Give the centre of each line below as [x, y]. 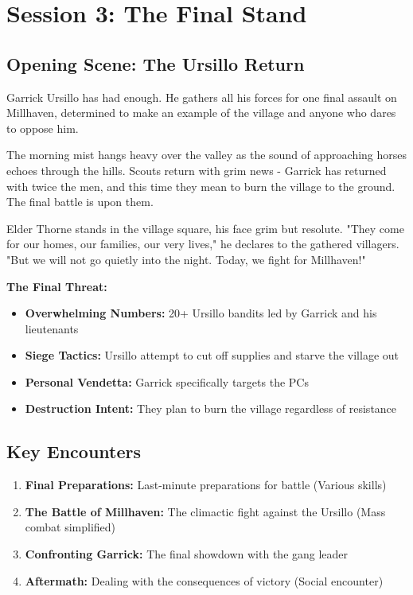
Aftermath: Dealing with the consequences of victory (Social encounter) [204, 580]
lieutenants [52, 328]
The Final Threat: [57, 286]
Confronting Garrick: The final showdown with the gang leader [187, 554]
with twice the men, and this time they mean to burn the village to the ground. [201, 186]
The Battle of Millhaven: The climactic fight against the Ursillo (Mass [205, 511]
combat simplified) [70, 527]
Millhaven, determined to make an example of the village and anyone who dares [201, 113]
